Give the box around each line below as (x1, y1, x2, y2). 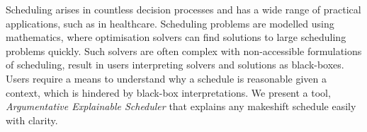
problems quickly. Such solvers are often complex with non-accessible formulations (6, 43, 362, 58)
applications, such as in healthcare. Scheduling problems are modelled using (6, 16, 334, 30)
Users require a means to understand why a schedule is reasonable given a (6, 71, 327, 85)
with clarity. (6, 112, 58, 127)
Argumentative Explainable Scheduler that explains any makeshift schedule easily (6, 99, 356, 114)
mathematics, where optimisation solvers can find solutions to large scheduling (6, 30, 346, 44)
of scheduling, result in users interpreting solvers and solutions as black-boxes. (6, 57, 344, 72)
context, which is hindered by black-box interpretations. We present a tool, (6, 85, 331, 100)
